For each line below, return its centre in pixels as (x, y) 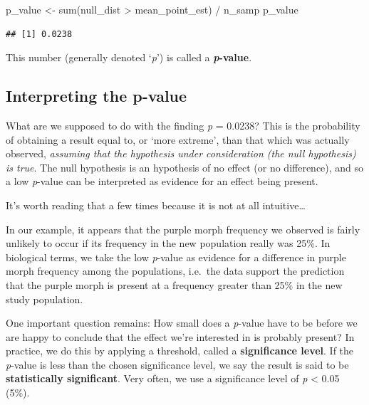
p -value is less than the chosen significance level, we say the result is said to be (177, 364)
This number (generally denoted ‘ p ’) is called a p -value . (129, 57)
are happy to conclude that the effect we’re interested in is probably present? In (180, 336)
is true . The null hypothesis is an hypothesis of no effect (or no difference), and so (185, 167)
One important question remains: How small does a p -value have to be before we (182, 323)
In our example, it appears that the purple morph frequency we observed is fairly (183, 229)
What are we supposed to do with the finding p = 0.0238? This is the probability (183, 125)
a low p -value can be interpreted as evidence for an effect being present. (162, 181)
